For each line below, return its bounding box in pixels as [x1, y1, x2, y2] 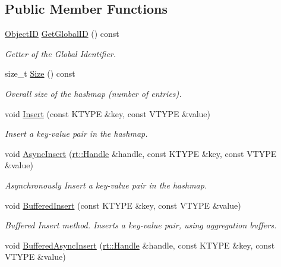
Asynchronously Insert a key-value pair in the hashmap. [5, 178, 207, 191]
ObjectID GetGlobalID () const [5, 27, 119, 40]
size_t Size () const [5, 67, 75, 80]
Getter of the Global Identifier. [5, 47, 116, 59]
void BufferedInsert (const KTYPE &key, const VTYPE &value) [5, 199, 241, 211]
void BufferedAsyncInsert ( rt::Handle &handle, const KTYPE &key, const [5, 238, 275, 251]
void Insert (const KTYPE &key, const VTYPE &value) [5, 107, 211, 120]
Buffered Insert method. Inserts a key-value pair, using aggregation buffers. [5, 219, 277, 231]
